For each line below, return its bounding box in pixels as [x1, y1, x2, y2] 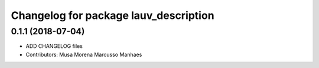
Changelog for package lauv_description [11, 9, 215, 22]
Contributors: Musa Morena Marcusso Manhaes [25, 51, 142, 58]
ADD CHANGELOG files [25, 43, 83, 50]
